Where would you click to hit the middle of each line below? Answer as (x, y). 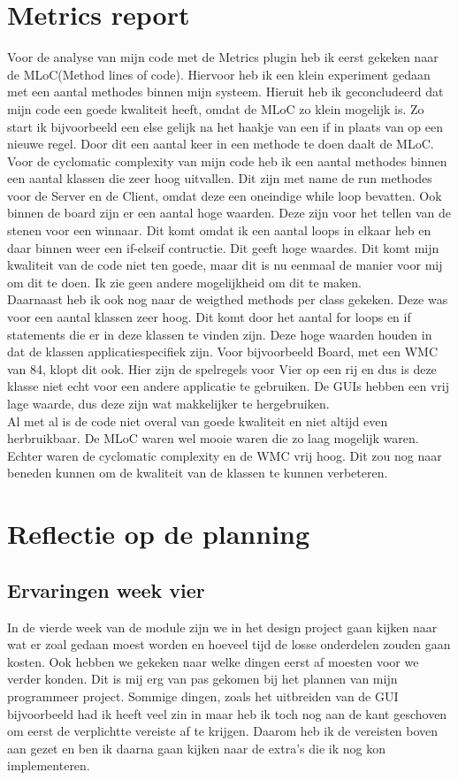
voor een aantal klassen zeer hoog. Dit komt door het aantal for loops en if (209, 317)
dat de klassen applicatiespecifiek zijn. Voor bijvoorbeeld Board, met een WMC (223, 352)
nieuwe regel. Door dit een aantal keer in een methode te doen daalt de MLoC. (221, 144)
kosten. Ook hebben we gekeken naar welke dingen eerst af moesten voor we (213, 661)
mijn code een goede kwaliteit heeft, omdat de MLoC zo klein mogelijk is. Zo (216, 108)
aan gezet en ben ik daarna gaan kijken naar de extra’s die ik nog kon (196, 748)
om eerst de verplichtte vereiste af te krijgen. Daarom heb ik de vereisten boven (223, 731)
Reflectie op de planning (159, 534)
